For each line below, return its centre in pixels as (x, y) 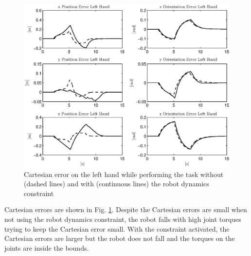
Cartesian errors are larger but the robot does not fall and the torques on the (120, 238)
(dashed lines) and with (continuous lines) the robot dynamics (117, 184)
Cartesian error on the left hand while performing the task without (124, 174)
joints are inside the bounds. (47, 247)
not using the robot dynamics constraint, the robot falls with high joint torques (123, 219)
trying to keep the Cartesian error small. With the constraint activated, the (117, 228)
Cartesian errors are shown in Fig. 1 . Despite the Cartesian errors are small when (126, 209)
